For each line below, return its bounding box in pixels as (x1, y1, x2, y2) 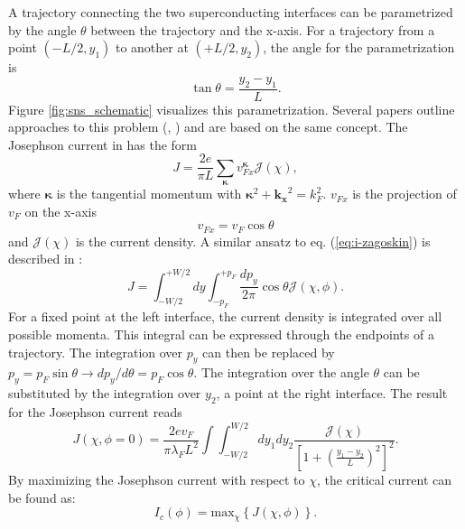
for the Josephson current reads (8, 402, 182, 421)
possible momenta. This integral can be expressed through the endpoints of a (8, 324, 434, 343)
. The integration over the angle (193, 363, 369, 382)
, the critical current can (316, 469, 452, 488)
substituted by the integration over (8, 384, 201, 403)
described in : (8, 249, 83, 268)
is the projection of (352, 184, 457, 203)
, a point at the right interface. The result (216, 384, 448, 403)
